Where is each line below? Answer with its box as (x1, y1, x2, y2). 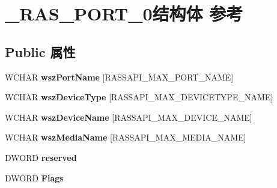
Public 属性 (5, 42, 76, 61)
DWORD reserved (5, 151, 77, 163)
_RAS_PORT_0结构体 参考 (5, 1, 243, 26)
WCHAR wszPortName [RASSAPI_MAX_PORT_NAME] (5, 70, 234, 83)
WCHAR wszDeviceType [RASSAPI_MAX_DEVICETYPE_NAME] (5, 91, 273, 103)
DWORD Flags (5, 171, 64, 184)
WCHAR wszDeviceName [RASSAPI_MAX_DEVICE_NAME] (5, 111, 252, 123)
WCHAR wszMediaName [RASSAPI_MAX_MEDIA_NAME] (5, 131, 246, 144)
